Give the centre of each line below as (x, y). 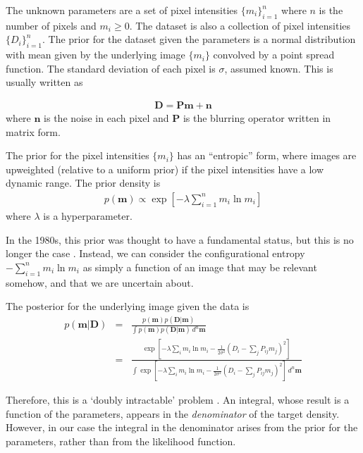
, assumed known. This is (279, 68)
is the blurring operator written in (257, 118)
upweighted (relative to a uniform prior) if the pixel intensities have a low (165, 169)
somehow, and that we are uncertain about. (100, 282)
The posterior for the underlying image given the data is (128, 306)
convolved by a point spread (274, 55)
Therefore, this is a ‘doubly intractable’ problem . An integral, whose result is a (178, 400)
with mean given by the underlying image (96, 55)
